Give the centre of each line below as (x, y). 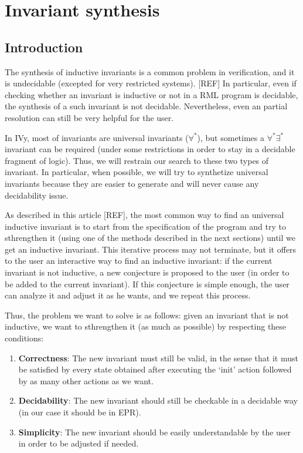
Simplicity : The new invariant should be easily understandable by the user (155, 432)
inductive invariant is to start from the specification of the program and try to (145, 226)
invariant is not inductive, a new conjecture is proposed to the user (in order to (147, 272)
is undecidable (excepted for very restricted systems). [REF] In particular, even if (151, 83)
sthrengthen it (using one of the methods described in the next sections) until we (150, 238)
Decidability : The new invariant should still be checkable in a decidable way (158, 400)
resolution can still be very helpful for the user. (89, 117)
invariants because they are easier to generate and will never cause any (132, 183)
